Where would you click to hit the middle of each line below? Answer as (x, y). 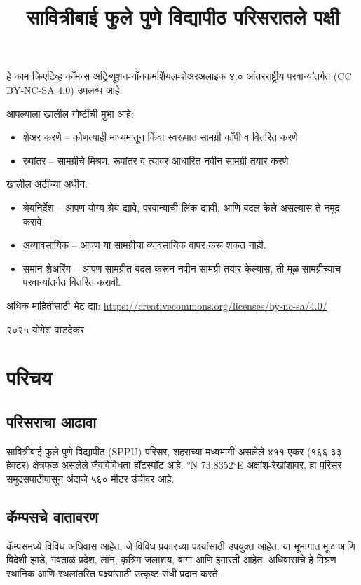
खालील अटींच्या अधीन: (47, 184)
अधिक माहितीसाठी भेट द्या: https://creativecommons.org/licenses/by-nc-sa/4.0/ (167, 305)
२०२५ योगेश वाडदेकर (46, 329)
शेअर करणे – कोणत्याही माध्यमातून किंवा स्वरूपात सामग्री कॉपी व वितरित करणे (160, 137)
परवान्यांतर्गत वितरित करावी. (72, 282)
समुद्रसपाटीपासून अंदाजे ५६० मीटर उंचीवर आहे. (90, 478)
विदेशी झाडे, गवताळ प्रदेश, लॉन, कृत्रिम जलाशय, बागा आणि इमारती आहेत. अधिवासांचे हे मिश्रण (171, 559)
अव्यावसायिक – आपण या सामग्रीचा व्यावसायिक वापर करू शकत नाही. (144, 245)
